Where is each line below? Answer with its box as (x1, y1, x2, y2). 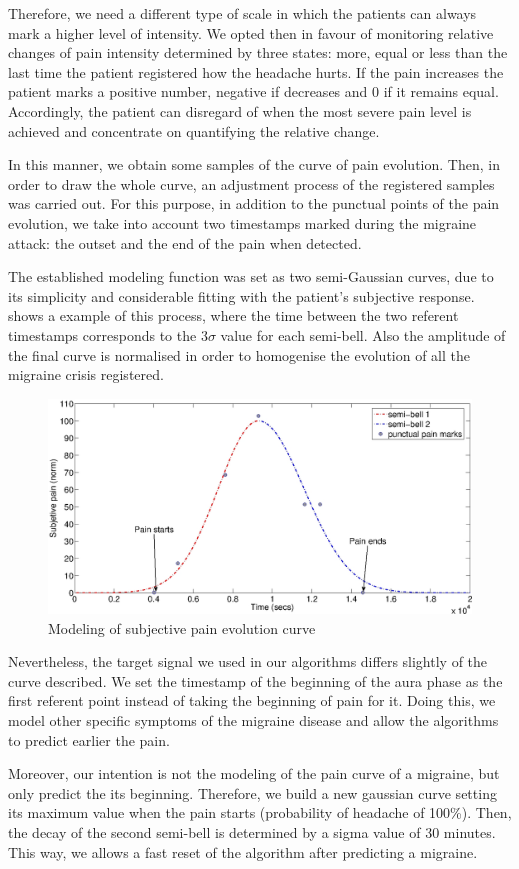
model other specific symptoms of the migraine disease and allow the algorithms (8, 709, 499, 730)
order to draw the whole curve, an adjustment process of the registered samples (8, 173, 495, 194)
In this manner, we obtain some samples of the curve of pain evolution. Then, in (8, 154, 500, 175)
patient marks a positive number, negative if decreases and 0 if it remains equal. (8, 81, 499, 102)
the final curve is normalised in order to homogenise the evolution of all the (8, 344, 470, 365)
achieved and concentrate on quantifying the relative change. (8, 120, 380, 141)
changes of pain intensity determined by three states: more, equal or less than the (8, 42, 508, 63)
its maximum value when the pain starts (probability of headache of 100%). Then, (8, 802, 512, 823)
